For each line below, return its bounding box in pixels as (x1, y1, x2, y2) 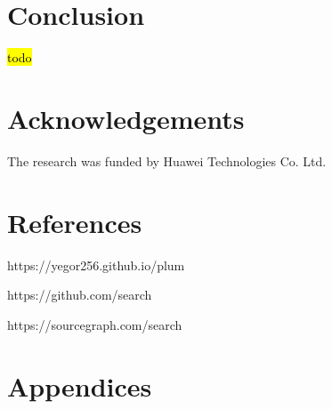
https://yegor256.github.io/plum (7, 255, 185, 274)
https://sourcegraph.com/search (7, 315, 182, 333)
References (7, 204, 142, 240)
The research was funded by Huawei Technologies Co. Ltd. (7, 151, 327, 170)
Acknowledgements (7, 100, 245, 136)
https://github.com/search (7, 285, 152, 304)
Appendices (7, 367, 152, 404)
